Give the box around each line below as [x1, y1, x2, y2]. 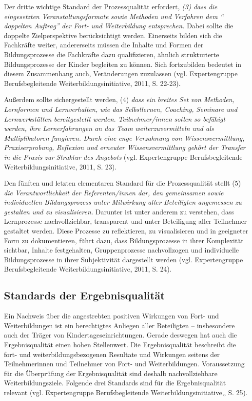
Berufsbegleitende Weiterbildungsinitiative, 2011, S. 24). [4, 264, 172, 274]
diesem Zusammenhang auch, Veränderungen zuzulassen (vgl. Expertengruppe [4, 68, 238, 79]
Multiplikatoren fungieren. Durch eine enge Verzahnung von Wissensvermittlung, [4, 132, 245, 143]
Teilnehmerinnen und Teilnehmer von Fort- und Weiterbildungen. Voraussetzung [4, 359, 245, 369]
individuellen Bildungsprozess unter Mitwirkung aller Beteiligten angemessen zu [4, 197, 242, 207]
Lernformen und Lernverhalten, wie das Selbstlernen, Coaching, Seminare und [4, 104, 237, 114]
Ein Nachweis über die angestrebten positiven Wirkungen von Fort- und [4, 311, 219, 321]
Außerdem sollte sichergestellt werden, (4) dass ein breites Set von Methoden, [4, 94, 234, 105]
